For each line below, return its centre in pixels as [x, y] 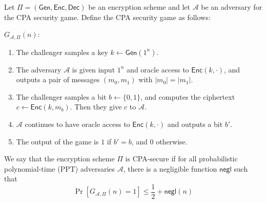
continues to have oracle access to [77, 124]
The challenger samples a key [62, 52]
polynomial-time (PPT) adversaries [60, 168]
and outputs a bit [195, 124]
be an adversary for [232, 7]
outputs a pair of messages [58, 79]
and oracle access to [158, 69]
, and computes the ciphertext [188, 96]
